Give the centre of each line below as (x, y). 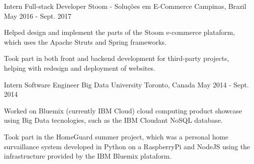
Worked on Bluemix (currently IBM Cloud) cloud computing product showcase (123, 110)
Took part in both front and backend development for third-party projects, (117, 58)
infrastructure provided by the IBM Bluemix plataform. (88, 156)
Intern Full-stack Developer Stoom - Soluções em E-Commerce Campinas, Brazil (125, 6)
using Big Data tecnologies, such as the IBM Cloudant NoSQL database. (113, 120)
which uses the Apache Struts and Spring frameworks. (85, 41)
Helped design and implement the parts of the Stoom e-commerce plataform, (120, 32)
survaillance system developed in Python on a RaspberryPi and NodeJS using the (127, 146)
